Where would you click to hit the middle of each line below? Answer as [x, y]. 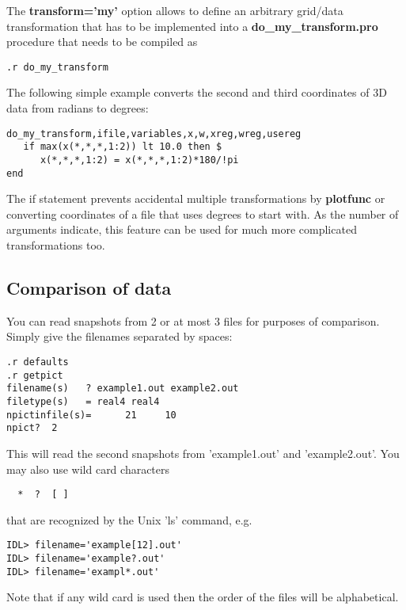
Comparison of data [89, 288]
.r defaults [38, 362]
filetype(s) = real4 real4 [83, 401]
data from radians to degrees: [78, 108]
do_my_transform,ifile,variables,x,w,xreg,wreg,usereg [154, 133]
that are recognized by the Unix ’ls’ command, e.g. [129, 519]
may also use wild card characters [88, 469]
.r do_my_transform [57, 67]
